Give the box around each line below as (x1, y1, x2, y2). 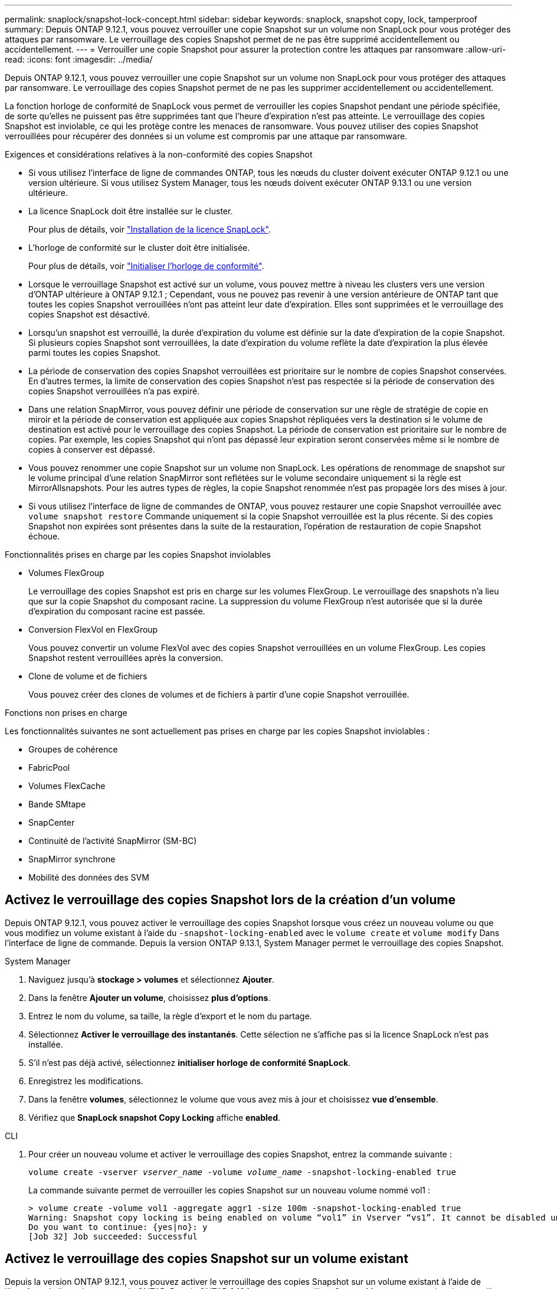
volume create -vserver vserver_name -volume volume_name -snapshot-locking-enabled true (28, 1167, 456, 1177)
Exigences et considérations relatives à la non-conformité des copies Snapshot (5, 149, 313, 159)
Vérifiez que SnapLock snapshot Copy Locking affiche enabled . (28, 1112, 281, 1123)
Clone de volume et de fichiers (28, 671, 148, 681)
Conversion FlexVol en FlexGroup (28, 624, 158, 634)
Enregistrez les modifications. (28, 1075, 143, 1086)
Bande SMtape (28, 799, 86, 809)
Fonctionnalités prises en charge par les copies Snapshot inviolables (5, 549, 271, 560)
